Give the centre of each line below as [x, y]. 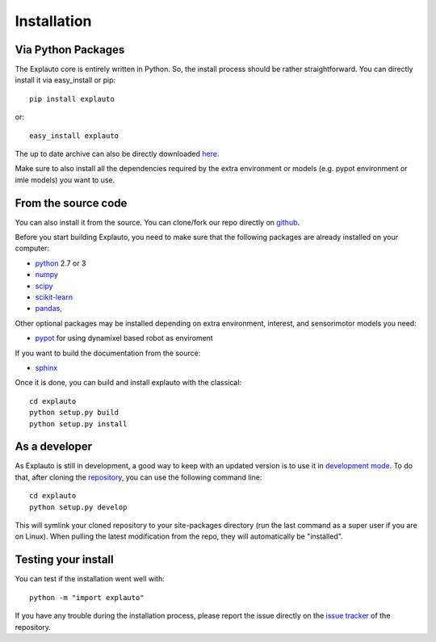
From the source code [71, 203]
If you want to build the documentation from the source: [108, 353]
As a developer [54, 447]
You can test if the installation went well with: [90, 579]
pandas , [48, 308]
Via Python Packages [70, 50]
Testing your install [64, 560]
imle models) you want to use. [65, 180]
